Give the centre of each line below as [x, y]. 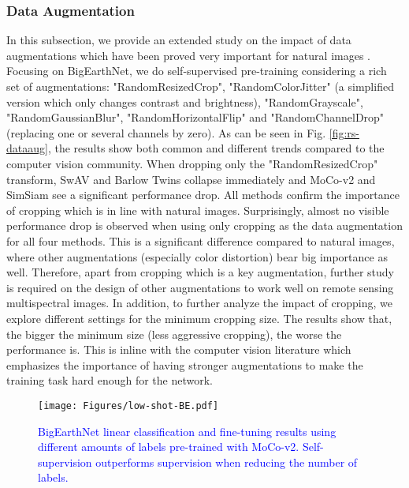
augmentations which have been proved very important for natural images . [188, 55]
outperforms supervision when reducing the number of [227, 462]
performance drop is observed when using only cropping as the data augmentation [204, 225]
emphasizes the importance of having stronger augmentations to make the [185, 364]
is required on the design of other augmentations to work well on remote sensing [200, 287]
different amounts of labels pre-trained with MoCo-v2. [169, 447]
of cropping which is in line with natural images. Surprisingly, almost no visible [198, 210]
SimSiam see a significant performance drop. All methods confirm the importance [203, 195]
